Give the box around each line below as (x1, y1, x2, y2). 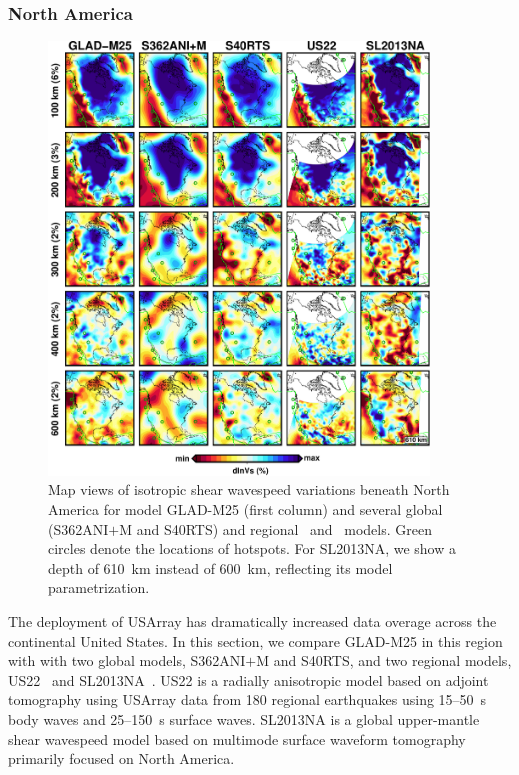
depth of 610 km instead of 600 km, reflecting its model (48, 557, 393, 578)
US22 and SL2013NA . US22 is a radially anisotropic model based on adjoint (8, 669, 489, 690)
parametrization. (48, 577, 150, 598)
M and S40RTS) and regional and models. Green (119, 518, 432, 539)
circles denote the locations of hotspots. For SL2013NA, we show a (48, 538, 456, 559)
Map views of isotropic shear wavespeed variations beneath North (48, 479, 450, 500)
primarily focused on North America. (8, 748, 235, 769)
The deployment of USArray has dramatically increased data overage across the (8, 611, 497, 632)
